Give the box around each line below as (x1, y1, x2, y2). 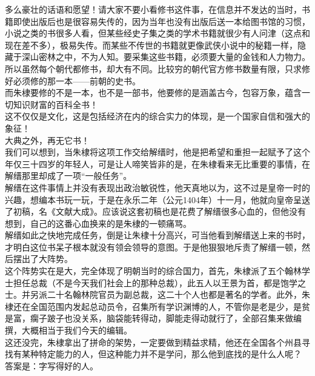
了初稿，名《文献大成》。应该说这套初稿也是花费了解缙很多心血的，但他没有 (5, 205, 306, 218)
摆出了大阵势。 (13, 252, 73, 265)
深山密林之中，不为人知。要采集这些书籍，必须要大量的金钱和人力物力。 (21, 50, 310, 63)
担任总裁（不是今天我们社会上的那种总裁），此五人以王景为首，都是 (13, 276, 280, 289)
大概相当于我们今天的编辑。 (21, 324, 132, 337)
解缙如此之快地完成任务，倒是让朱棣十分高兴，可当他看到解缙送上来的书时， (5, 229, 310, 241)
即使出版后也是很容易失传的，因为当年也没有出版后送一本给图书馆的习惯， (13, 15, 310, 27)
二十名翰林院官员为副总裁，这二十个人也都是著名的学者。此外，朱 (47, 288, 310, 301)
